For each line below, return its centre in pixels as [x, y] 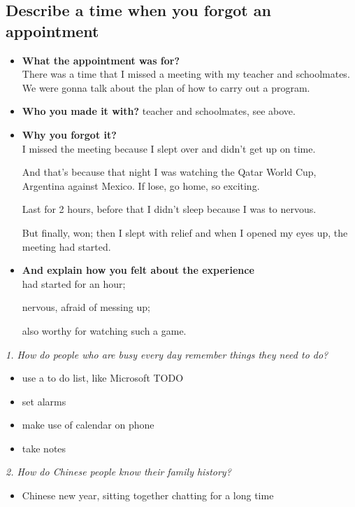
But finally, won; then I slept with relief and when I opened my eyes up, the [185, 232]
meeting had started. [66, 246]
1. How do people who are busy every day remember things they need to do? [167, 354]
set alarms [44, 401]
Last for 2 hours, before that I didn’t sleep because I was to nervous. [169, 209]
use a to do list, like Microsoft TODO [103, 378]
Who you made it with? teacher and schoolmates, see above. [159, 111]
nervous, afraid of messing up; [86, 307]
